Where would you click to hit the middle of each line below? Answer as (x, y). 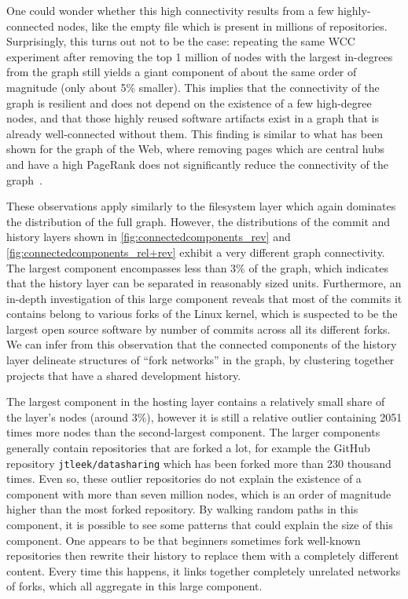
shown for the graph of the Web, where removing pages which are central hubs (196, 149)
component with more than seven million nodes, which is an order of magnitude (199, 493)
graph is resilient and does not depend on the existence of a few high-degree (189, 102)
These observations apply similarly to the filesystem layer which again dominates (201, 206)
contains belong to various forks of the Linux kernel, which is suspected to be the (202, 314)
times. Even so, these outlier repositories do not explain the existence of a (184, 478)
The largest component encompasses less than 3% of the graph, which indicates (197, 267)
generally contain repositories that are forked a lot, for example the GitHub (188, 448)
